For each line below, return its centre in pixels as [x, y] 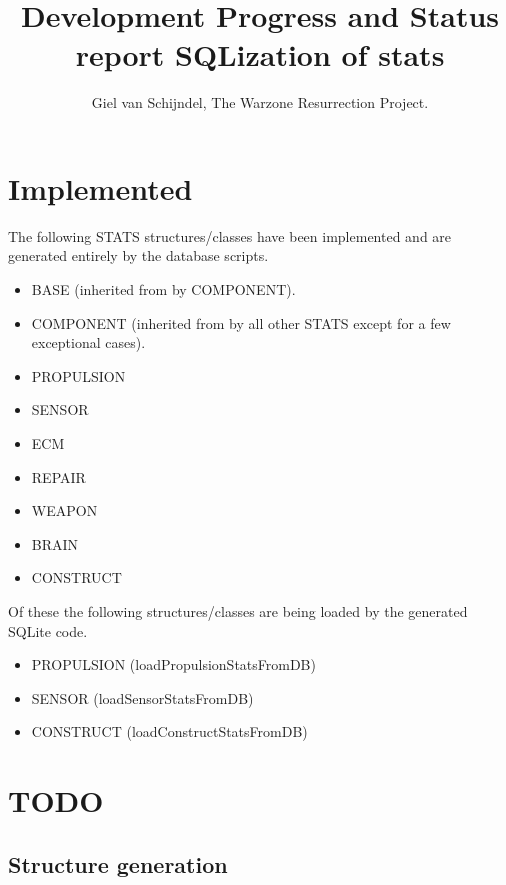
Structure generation [118, 863]
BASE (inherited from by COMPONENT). [163, 289]
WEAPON [64, 510]
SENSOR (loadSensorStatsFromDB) [142, 697]
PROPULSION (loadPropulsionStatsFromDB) [173, 664]
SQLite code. [48, 630]
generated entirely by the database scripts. [138, 255]
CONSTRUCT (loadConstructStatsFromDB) [169, 731]
